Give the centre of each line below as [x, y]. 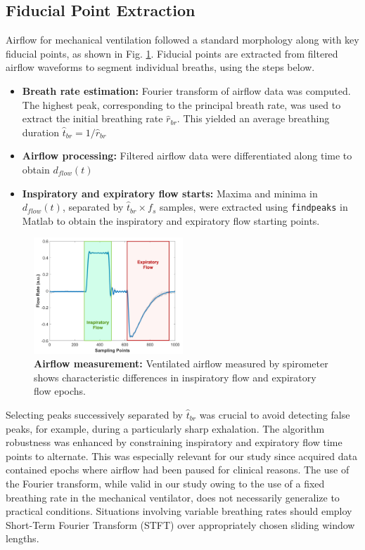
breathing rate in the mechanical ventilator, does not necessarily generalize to [173, 497]
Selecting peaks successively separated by [94, 414]
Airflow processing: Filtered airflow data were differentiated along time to [187, 156]
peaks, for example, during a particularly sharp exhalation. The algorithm [165, 428]
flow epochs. [60, 391]
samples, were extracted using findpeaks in [254, 207]
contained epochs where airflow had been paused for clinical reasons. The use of [178, 470]
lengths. [23, 538]
